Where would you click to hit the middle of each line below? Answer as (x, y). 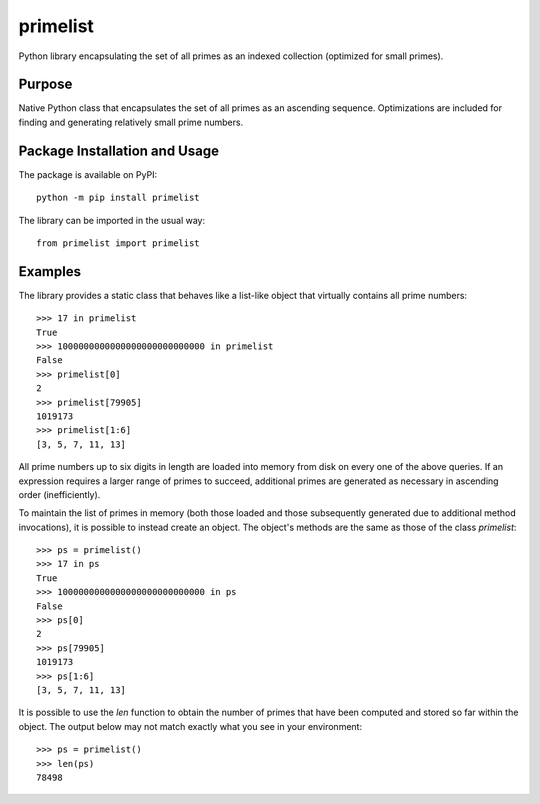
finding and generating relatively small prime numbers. (131, 122)
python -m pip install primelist (118, 198)
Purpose (45, 84)
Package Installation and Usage (119, 150)
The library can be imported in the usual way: (112, 220)
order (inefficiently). (59, 494)
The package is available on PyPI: (88, 174)
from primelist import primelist (118, 243)
